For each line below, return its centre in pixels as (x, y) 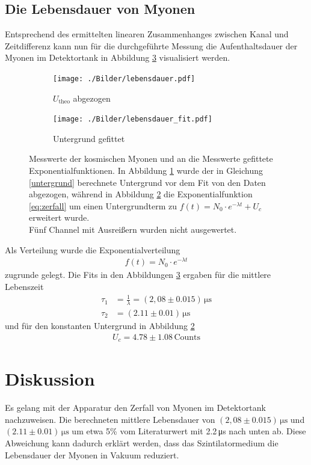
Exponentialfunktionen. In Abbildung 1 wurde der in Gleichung (146, 171)
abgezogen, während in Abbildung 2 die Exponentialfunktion (141, 194)
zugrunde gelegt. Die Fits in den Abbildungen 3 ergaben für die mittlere (138, 275)
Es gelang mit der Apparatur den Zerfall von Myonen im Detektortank (135, 408)
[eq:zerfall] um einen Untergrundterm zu (103, 205)
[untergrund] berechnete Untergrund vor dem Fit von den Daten (147, 182)
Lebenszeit (24, 286)
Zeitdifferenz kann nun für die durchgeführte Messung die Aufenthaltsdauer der (151, 45)
